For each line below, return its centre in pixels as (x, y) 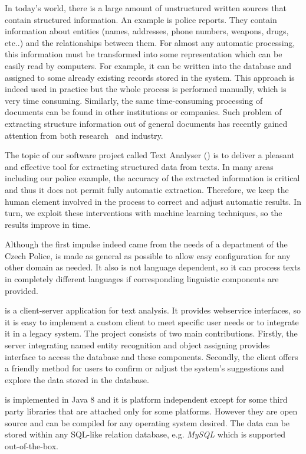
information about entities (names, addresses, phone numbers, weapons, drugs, (147, 31)
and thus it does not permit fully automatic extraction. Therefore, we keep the (147, 189)
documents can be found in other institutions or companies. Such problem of (143, 112)
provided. (22, 290)
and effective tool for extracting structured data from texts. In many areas (139, 166)
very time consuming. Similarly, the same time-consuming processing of (134, 100)
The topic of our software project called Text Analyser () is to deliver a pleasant (150, 155)
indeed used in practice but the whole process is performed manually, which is (146, 89)
